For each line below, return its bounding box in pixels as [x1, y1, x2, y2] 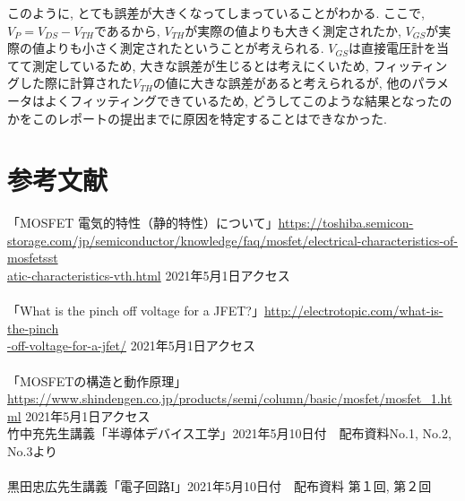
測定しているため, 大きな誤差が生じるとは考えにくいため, [31, 56, 369, 74]
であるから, [93, 21, 160, 39]
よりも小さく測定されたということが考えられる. [44, 39, 324, 57]
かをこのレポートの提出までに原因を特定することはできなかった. [7, 108, 387, 127]
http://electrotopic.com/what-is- [263, 301, 443, 320]
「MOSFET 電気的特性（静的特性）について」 [7, 213, 279, 232]
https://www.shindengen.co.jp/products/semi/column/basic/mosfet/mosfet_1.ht [7, 389, 452, 408]
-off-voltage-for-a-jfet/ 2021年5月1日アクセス [7, 336, 255, 355]
